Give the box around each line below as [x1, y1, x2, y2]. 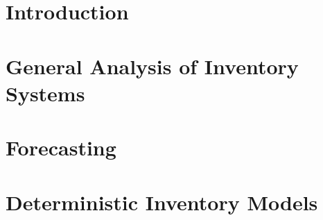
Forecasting [6, 133, 116, 162]
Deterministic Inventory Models [6, 187, 318, 216]
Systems [6, 78, 85, 107]
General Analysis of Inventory [6, 51, 299, 80]
